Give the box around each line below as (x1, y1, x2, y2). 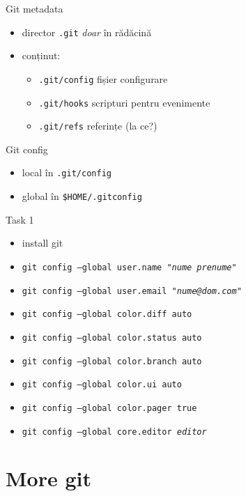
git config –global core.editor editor (22, 426, 207, 437)
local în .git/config (22, 165, 112, 180)
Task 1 (6, 212, 34, 226)
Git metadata (6, 1, 63, 15)
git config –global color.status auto (22, 332, 202, 343)
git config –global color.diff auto (22, 309, 192, 320)
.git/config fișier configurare (38, 71, 168, 86)
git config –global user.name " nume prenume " (22, 262, 237, 272)
